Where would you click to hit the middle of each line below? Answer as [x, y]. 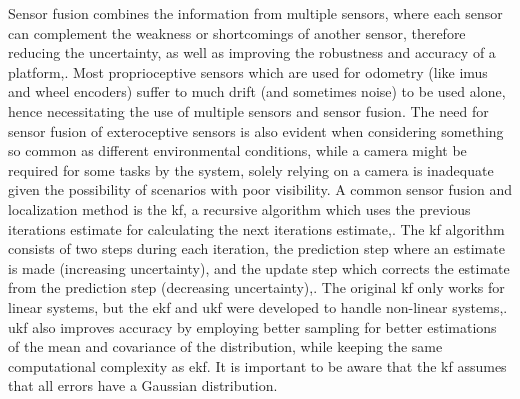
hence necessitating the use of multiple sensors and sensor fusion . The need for [248, 110]
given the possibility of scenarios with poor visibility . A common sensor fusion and [260, 189]
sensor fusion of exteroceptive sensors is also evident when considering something [256, 130]
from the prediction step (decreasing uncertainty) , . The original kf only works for [256, 287]
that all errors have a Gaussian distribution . [143, 385]
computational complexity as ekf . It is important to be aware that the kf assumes [257, 365]
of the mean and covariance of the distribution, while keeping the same [225, 346]
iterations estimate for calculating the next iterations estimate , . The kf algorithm [256, 228]
